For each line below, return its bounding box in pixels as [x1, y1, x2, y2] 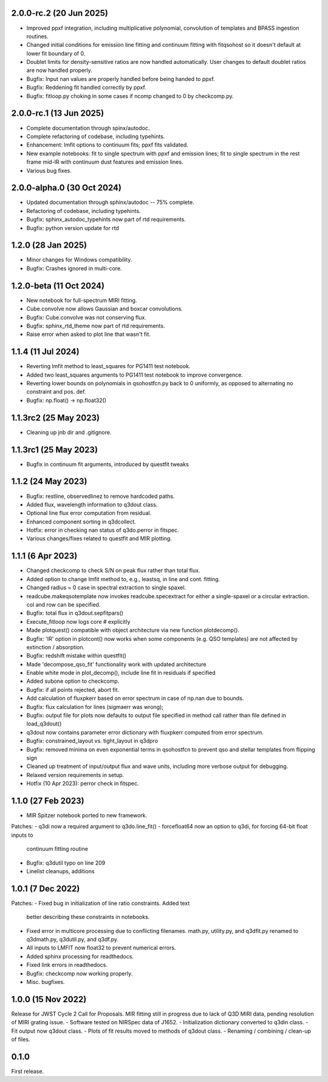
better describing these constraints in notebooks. [26, 913, 150, 921]
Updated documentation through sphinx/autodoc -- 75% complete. [26, 198, 194, 206]
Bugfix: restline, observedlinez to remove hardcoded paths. [26, 492, 175, 500]
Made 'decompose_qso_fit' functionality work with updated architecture [26, 660, 207, 668]
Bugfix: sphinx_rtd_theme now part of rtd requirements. [26, 322, 165, 329]
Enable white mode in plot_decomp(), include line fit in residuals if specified [26, 669, 216, 677]
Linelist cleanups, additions [26, 868, 95, 875]
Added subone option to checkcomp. [26, 677, 120, 685]
